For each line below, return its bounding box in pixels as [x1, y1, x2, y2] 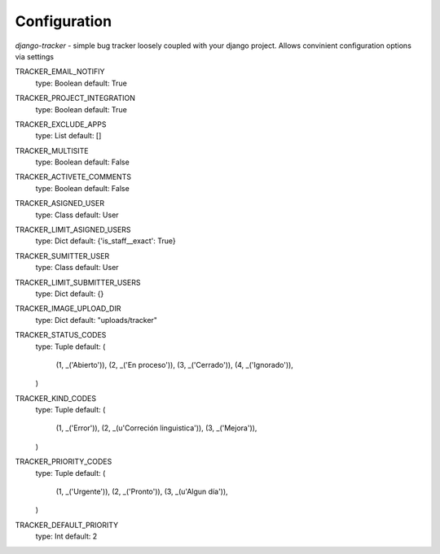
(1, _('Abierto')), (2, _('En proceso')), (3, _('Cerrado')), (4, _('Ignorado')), [55, 360, 293, 369]
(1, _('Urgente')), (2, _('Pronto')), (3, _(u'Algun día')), [55, 486, 228, 496]
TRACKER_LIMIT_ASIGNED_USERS [15, 225, 131, 235]
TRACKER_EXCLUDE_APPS [15, 119, 107, 129]
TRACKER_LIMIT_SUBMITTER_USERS [15, 277, 141, 287]
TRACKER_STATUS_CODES [15, 330, 107, 340]
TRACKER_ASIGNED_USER [15, 198, 105, 208]
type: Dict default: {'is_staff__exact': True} [35, 236, 176, 246]
